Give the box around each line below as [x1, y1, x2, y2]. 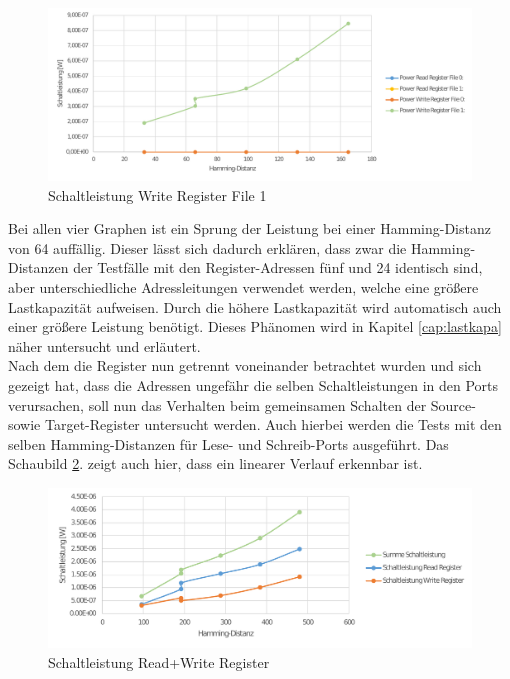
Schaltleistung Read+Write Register [48, 651, 270, 672]
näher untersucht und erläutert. [8, 335, 201, 356]
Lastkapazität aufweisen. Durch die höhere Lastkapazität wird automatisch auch [8, 296, 502, 317]
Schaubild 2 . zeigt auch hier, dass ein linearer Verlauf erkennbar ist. [8, 453, 423, 474]
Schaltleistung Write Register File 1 [48, 184, 267, 205]
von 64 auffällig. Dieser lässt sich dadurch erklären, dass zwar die [8, 237, 407, 258]
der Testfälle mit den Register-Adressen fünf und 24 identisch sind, [73, 257, 483, 278]
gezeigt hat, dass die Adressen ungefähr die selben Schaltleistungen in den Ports [8, 375, 499, 396]
